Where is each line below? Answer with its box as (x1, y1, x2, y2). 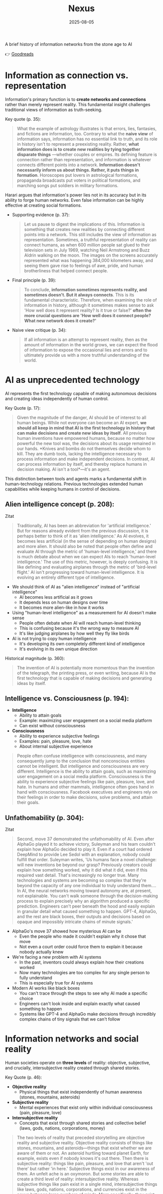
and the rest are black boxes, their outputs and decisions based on (16, 914, 150, 920)
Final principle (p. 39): (12, 277, 57, 283)
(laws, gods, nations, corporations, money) (19, 1125, 105, 1131)
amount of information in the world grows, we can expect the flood (24, 341, 158, 347)
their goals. (16, 799, 40, 805)
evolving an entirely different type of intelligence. (16, 574, 115, 580)
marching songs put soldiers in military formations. (16, 182, 119, 188)
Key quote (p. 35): (5, 116, 41, 122)
